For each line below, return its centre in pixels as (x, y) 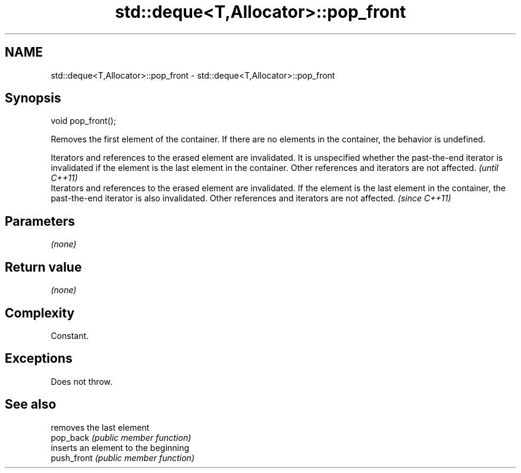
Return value (43, 267)
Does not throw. (82, 381)
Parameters (40, 221)
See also (31, 404)
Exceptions (39, 359)
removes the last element (100, 427)
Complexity (40, 313)
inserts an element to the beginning (120, 447)
